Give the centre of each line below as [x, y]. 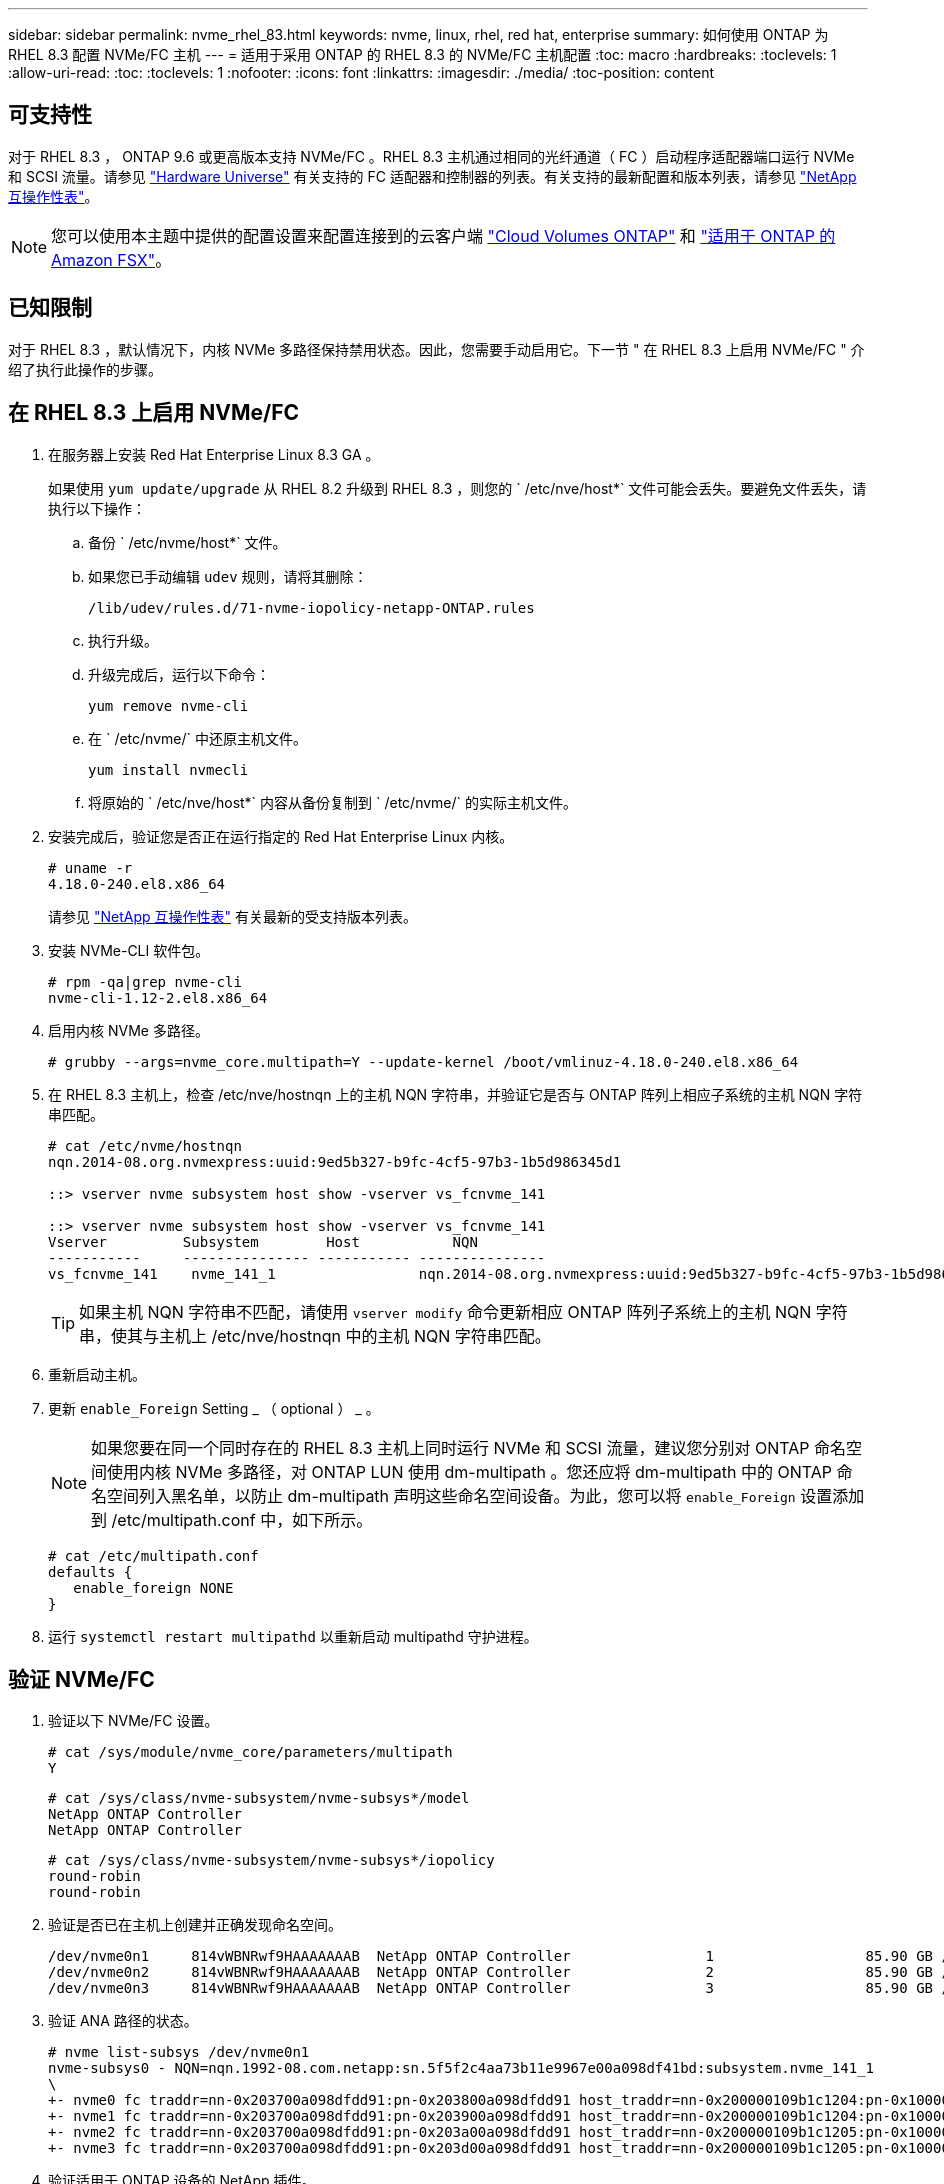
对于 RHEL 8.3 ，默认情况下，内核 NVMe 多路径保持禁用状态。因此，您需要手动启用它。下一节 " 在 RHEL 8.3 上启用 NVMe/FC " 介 [436, 349]
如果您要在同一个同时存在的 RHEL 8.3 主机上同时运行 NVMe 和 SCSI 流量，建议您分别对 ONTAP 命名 [468, 1447]
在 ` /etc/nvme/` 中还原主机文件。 [197, 738]
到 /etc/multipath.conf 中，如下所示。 [232, 1519]
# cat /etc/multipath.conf [153, 1555]
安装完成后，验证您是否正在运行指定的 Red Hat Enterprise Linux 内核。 [281, 836]
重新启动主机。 [97, 1374]
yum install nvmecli [168, 769]
